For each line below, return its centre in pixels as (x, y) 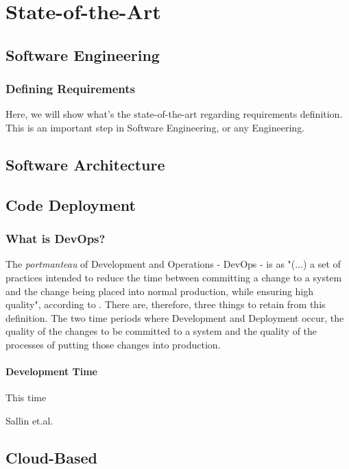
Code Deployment (71, 204)
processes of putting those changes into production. (113, 344)
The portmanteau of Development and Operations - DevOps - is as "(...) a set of (173, 264)
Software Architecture (85, 164)
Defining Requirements (70, 89)
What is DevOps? (56, 239)
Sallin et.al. (29, 420)
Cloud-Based (52, 457)
